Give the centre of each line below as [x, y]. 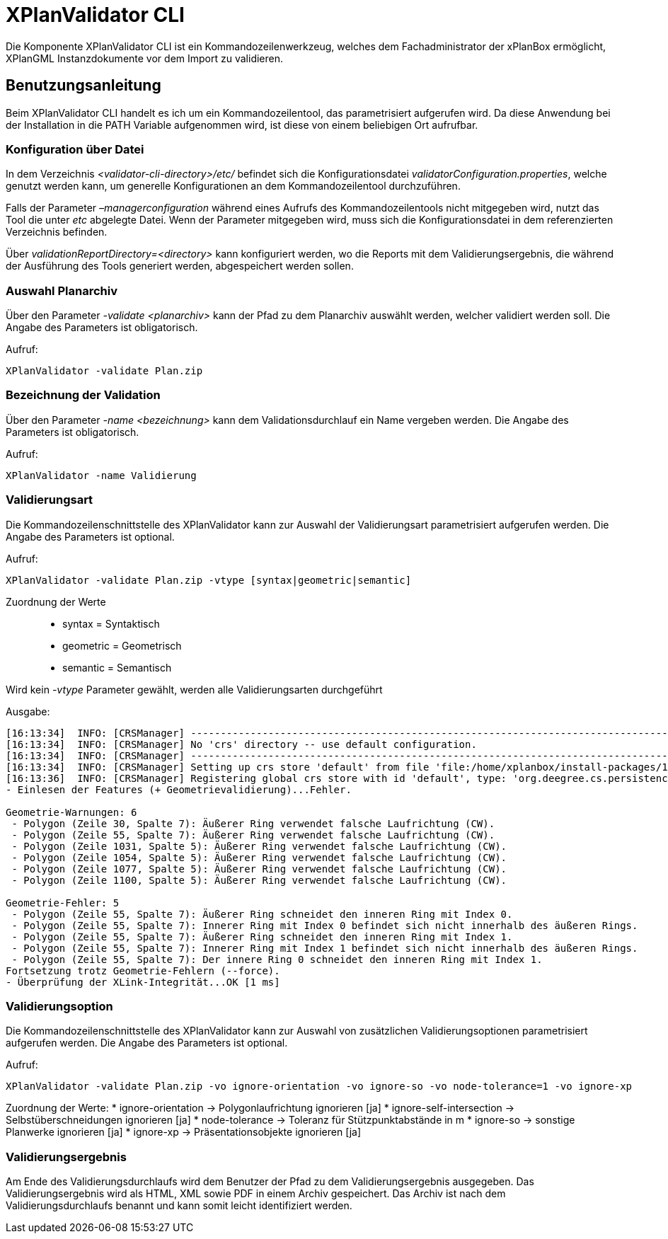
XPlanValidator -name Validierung [101, 475]
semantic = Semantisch [117, 667]
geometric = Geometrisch [122, 645]
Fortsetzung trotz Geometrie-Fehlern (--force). [143, 970]
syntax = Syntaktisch [111, 623]
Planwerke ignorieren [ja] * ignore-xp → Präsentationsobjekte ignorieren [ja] [184, 1132]
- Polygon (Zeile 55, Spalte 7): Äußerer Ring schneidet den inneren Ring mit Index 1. [262, 937]
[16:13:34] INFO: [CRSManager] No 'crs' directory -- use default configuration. [241, 744]
